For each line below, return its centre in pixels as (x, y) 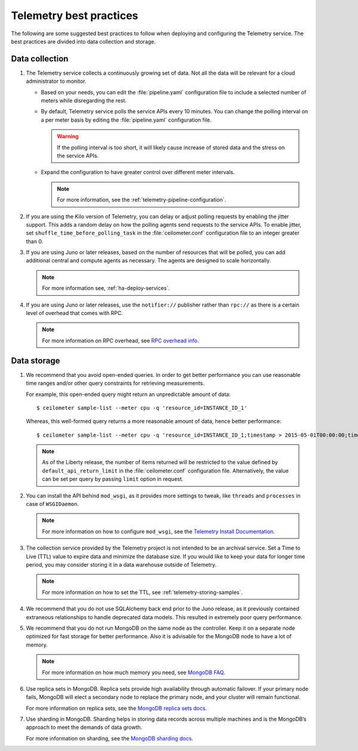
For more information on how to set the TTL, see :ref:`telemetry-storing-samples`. (142, 592)
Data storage (36, 361)
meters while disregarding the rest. (84, 101)
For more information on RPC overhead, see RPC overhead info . (121, 341)
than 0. (35, 241)
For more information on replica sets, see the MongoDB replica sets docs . (116, 708)
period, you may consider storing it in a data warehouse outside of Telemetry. (121, 564)
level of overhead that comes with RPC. (75, 313)
